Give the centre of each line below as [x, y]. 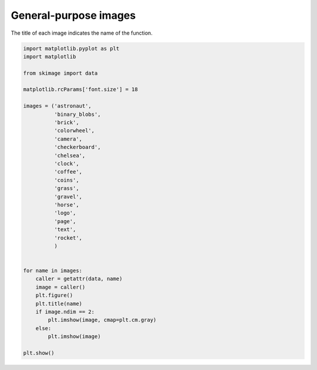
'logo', [65, 213]
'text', [65, 230]
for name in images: [53, 271]
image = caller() [60, 287]
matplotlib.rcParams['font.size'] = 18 [80, 89]
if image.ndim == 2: [65, 312]
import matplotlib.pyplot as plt [71, 48]
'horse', [66, 205]
